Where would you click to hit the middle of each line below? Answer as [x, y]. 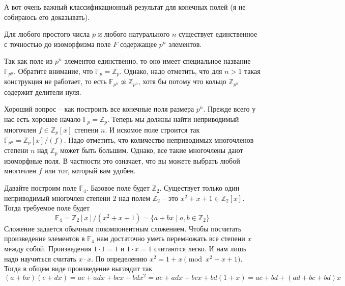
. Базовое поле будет [118, 188]
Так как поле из [28, 61]
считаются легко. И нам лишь [200, 249]
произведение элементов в [45, 238]
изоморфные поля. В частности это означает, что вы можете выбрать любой [122, 160]
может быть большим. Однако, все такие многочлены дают [152, 150]
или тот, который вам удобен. [90, 171]
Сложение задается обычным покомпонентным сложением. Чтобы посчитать [123, 228]
